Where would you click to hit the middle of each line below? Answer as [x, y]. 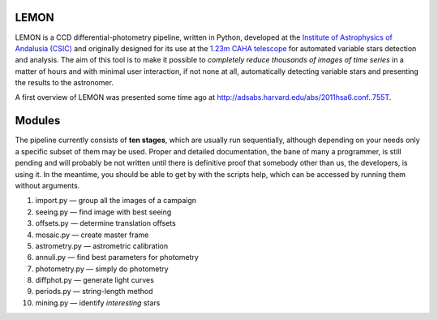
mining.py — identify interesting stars [98, 303]
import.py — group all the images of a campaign [116, 201]
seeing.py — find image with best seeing [103, 212]
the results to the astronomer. [64, 83]
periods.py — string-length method [94, 292]
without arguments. [47, 185]
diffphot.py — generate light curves [94, 280]
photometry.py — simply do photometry [102, 269]
